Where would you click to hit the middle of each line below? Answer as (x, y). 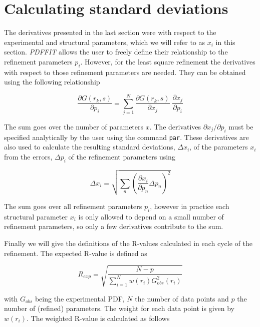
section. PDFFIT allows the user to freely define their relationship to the (116, 52)
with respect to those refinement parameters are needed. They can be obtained (125, 72)
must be (241, 127)
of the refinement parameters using (122, 157)
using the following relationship (52, 82)
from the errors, (28, 157)
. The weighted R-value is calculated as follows (98, 318)
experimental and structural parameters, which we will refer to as (105, 42)
